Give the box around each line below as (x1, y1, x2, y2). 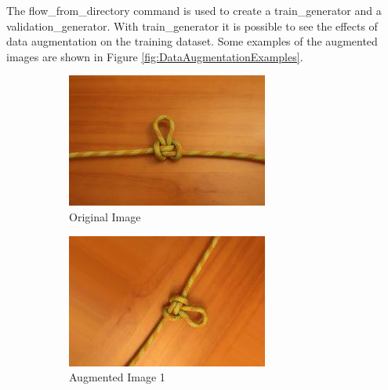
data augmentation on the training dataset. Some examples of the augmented (6, 33, 378, 49)
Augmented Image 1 (69, 369, 165, 385)
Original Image (69, 208, 141, 224)
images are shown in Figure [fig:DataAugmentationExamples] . (6, 48, 303, 64)
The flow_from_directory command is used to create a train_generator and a (6, 2, 382, 18)
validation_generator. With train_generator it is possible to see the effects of (6, 17, 378, 34)
